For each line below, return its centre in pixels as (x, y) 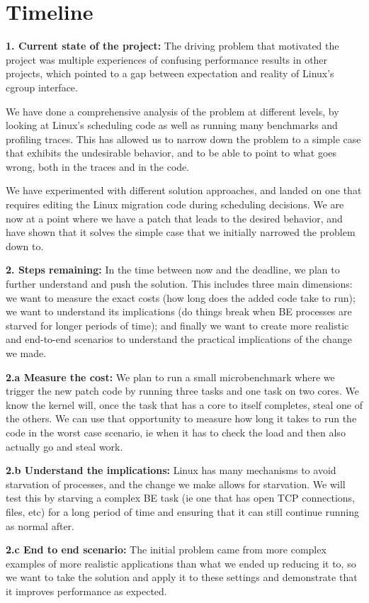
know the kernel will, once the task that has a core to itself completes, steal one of (184, 404)
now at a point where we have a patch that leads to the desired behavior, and (174, 218)
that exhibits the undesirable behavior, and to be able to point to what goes (171, 153)
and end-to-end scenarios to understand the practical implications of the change (179, 339)
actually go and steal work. (64, 446)
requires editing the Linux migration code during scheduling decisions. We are (175, 204)
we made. (26, 353)
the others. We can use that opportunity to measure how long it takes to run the (181, 418)
